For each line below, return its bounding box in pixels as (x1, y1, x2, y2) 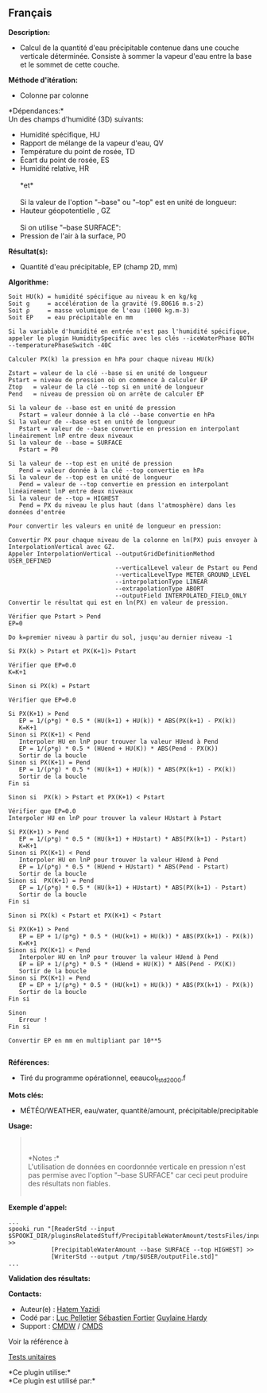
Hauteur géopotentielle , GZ (19, 206, 111, 215)
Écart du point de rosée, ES (19, 155, 110, 164)
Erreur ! (18, 1016, 48, 1023)
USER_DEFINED (8, 556, 52, 565)
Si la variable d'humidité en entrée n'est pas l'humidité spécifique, (8, 327, 250, 335)
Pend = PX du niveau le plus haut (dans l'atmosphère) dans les (18, 501, 237, 509)
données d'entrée (8, 508, 66, 516)
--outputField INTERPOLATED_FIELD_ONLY (114, 591, 247, 599)
